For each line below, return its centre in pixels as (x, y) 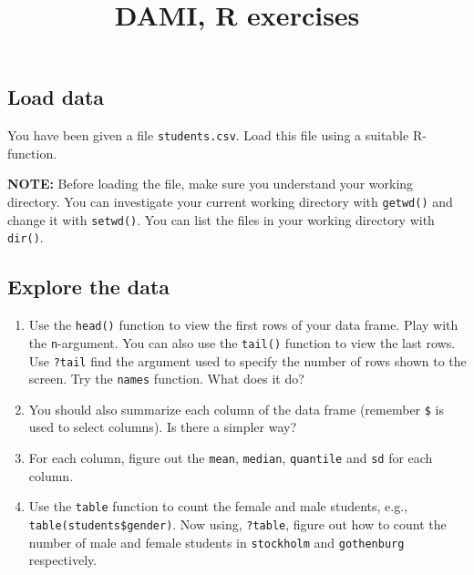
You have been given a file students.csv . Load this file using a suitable (208, 135)
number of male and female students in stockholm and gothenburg (216, 542)
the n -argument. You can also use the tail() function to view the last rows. (242, 342)
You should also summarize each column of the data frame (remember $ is (237, 409)
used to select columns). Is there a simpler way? (163, 427)
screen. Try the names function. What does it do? (166, 379)
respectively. (63, 560)
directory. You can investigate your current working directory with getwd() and (230, 202)
